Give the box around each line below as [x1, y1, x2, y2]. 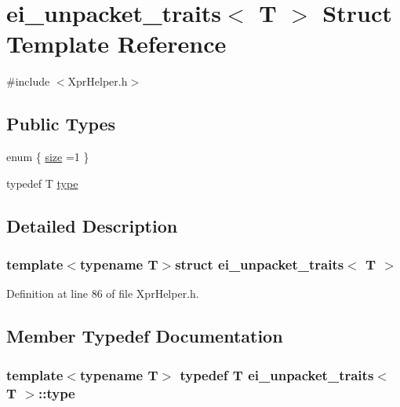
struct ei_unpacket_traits [175, 255, 344, 273]
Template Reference [6, 27, 227, 60]
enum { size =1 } [6, 148, 89, 165]
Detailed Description [6, 213, 178, 237]
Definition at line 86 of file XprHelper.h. [6, 285, 199, 302]
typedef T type [6, 174, 78, 191]
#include [6, 73, 50, 90]
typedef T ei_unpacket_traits [180, 365, 374, 384]
